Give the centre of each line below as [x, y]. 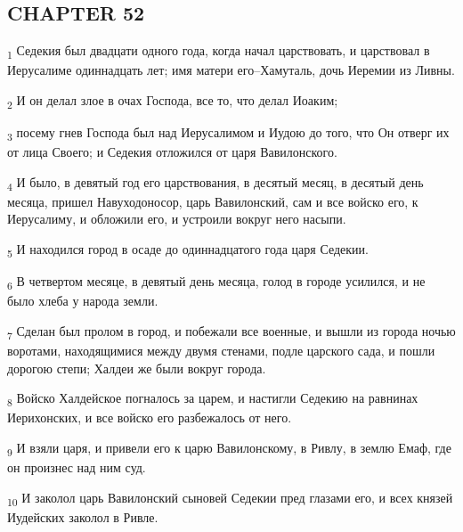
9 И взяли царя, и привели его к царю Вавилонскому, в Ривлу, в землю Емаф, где [229, 448]
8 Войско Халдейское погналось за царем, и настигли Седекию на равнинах [213, 399]
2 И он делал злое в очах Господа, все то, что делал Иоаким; [173, 101]
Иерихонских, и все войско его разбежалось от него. [150, 417]
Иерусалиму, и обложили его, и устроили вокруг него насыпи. [177, 219]
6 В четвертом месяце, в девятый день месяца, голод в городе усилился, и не [216, 282]
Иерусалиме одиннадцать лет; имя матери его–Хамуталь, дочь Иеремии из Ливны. [231, 70]
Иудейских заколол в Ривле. [83, 516]
